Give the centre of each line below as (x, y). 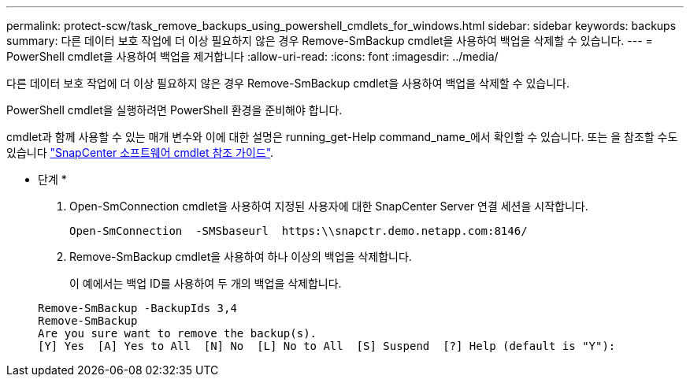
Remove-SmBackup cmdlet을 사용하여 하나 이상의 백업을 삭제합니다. (241, 257)
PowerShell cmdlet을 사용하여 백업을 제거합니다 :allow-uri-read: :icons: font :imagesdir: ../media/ (252, 56)
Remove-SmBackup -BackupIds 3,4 (137, 308)
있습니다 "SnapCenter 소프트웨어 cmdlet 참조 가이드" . (140, 152)
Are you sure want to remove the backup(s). (178, 333)
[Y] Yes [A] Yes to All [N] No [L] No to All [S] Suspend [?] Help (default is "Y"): (327, 346)
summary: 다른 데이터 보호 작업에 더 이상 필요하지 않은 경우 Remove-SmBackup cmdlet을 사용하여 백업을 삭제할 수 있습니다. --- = (330, 41)
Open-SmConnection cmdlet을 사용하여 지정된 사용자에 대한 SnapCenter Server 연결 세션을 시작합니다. (329, 206)
